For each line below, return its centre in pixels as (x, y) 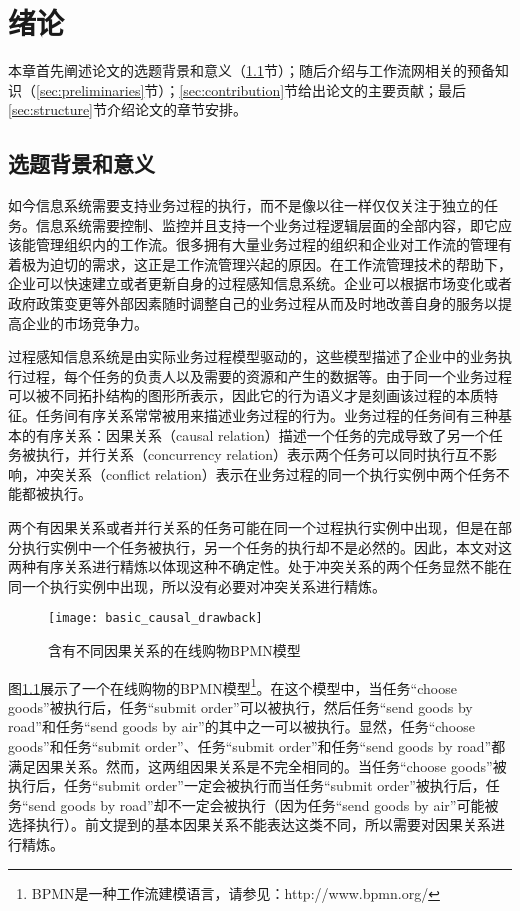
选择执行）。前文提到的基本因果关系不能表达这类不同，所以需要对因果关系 (249, 824)
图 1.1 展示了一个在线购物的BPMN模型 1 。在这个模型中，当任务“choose (232, 686)
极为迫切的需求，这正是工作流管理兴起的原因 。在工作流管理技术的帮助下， (266, 263)
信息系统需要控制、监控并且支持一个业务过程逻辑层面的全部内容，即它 (266, 224)
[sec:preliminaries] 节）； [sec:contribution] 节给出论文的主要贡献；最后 (251, 89)
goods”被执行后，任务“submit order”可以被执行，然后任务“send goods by (240, 706)
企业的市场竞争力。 (84, 322)
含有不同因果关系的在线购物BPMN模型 (174, 650)
